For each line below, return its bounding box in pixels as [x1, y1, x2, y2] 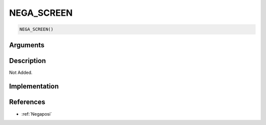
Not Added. [9, 69, 33, 75]
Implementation [9, 82, 59, 91]
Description [9, 57, 46, 65]
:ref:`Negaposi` [21, 111, 52, 117]
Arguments [9, 41, 45, 49]
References [9, 98, 45, 106]
